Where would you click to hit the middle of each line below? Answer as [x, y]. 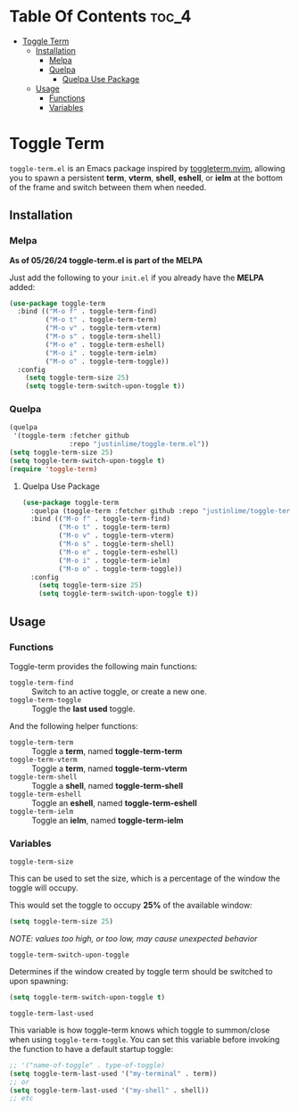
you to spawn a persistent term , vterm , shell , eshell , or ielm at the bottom [146, 178]
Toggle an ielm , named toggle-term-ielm [108, 820]
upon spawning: [39, 981]
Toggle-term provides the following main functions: [103, 666]
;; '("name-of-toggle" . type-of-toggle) [87, 1065]
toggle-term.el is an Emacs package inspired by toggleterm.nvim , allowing [147, 168]
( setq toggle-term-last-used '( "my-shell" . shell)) [109, 1090]
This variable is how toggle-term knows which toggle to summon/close [140, 1030]
